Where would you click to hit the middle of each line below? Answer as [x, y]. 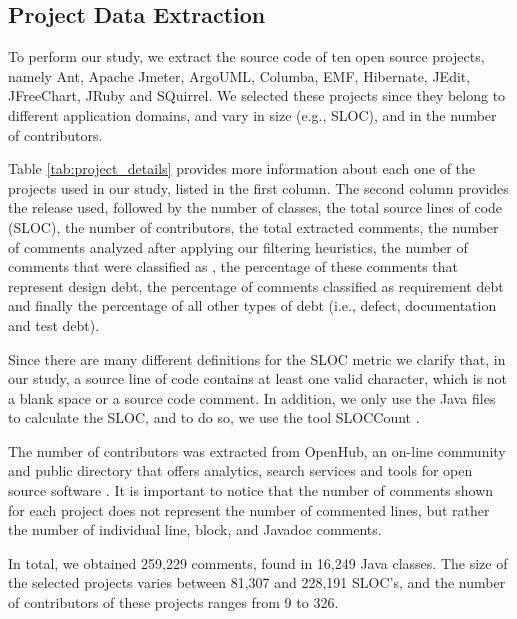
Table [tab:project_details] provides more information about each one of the [242, 168]
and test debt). [54, 324]
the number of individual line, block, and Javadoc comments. [195, 529]
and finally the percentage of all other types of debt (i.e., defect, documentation [252, 305]
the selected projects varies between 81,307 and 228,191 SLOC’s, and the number [257, 582]
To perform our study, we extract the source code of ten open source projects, [246, 56]
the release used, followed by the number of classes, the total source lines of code [255, 207]
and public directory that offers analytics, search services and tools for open [240, 470]
